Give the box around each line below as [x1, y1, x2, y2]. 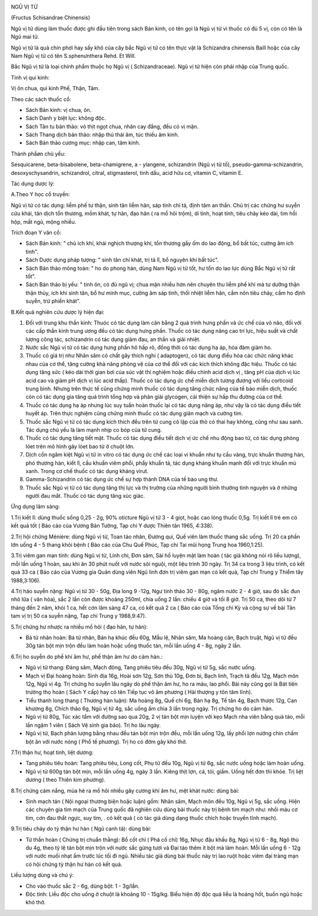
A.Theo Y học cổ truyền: [11, 191, 70, 198]
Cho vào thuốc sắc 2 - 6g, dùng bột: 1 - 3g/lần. [25, 882, 140, 889]
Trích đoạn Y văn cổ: [11, 229, 62, 236]
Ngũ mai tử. [11, 33, 39, 41]
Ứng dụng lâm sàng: [11, 503, 60, 510]
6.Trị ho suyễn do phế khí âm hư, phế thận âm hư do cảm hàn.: [11, 653, 163, 660]
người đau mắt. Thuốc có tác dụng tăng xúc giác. [25, 492, 145, 500]
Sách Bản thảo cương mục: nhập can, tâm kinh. [25, 139, 141, 147]
